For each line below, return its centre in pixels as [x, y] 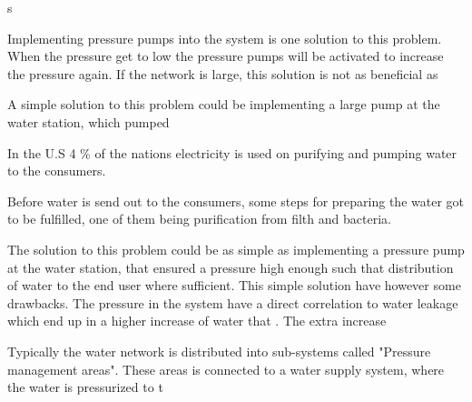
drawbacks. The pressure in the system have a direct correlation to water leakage [233, 302]
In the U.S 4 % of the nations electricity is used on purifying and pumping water [232, 152]
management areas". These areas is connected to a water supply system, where [226, 369]
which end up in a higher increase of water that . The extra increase [197, 321]
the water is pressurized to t [85, 387]
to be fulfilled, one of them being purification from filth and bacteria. [199, 219]
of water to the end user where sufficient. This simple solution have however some [234, 285]
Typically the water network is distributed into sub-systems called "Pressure [219, 351]
